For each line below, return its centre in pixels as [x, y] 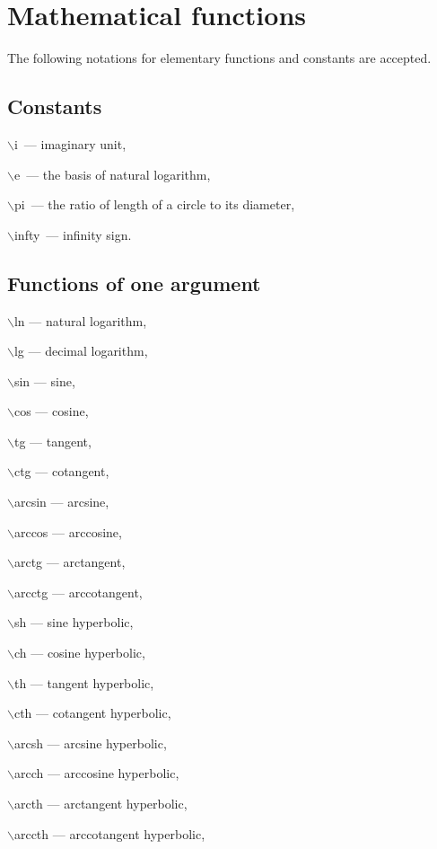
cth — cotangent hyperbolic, [92, 713]
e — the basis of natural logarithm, [112, 174]
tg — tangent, [52, 441]
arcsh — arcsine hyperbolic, [90, 743]
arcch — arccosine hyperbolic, [96, 773]
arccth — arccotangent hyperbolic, [109, 833]
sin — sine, [44, 380]
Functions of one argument [134, 283]
